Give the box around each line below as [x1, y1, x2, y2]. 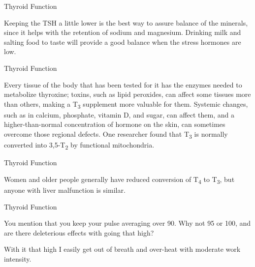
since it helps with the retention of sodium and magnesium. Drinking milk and [4, 27, 241, 37]
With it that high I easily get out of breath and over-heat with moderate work [4, 244, 241, 254]
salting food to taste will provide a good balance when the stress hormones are [4, 36, 241, 47]
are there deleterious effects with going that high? [4, 227, 154, 237]
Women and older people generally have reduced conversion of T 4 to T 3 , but [4, 174, 235, 185]
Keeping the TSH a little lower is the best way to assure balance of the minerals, [4, 17, 248, 28]
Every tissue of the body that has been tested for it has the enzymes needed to [4, 79, 242, 89]
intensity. [4, 254, 32, 264]
